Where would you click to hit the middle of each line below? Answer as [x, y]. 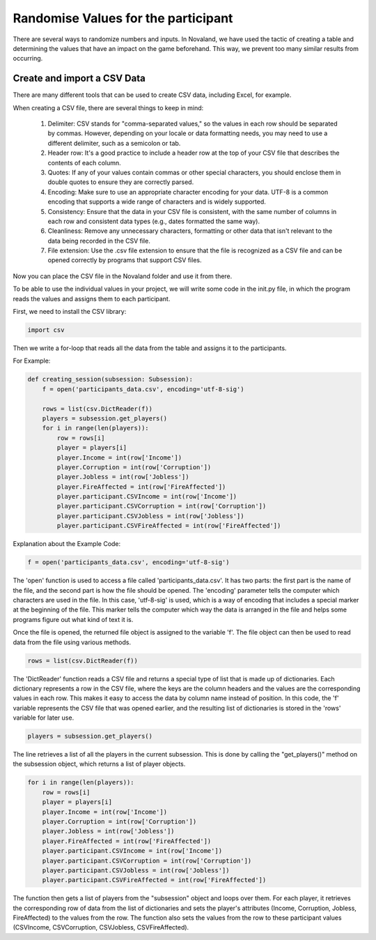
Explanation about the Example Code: [67, 544]
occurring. [28, 59]
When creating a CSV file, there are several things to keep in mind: [108, 107]
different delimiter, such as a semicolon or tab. [114, 143]
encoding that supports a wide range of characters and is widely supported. [157, 202]
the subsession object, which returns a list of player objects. [99, 764]
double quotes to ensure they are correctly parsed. [121, 182]
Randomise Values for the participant [123, 18]
